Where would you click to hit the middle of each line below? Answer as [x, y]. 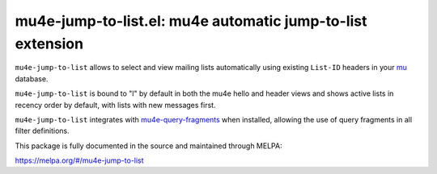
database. [32, 79]
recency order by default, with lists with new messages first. [115, 105]
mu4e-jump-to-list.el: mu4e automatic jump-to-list [191, 21]
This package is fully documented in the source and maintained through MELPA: [148, 146]
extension [49, 43]
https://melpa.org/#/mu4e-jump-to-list [80, 160]
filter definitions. [42, 131]
